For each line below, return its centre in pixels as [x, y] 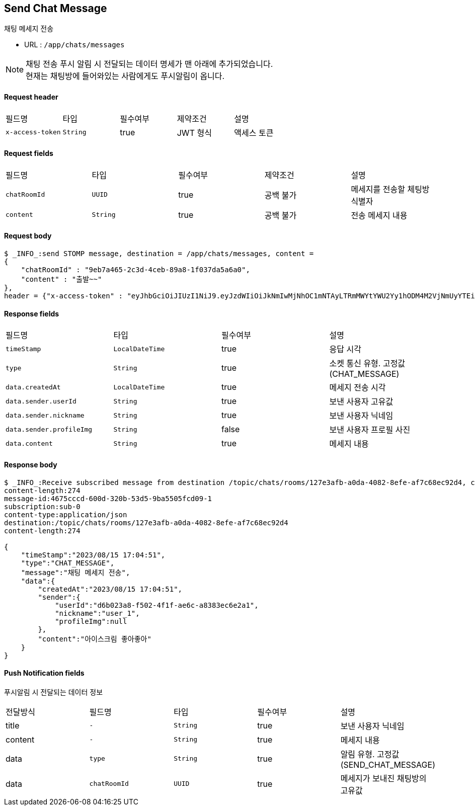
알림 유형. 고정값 [370, 754]
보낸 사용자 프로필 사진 [370, 430]
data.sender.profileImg [49, 429]
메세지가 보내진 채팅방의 [383, 778]
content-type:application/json [66, 514]
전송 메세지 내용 [379, 215]
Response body [31, 464]
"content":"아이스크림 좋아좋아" [95, 639]
